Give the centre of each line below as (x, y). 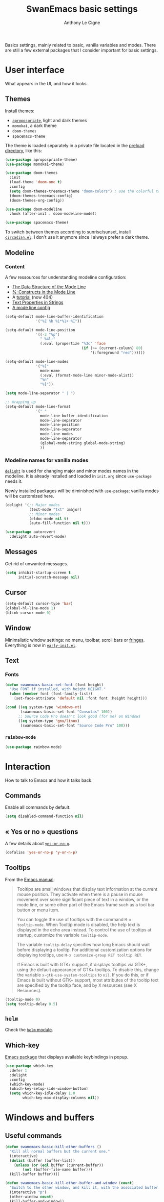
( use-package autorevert (30, 532)
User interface (35, 70)
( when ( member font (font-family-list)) (51, 694)
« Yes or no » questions (41, 832)
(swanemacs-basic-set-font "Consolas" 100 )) (66, 712)
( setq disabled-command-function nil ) (44, 816)
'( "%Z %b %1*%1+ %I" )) (59, 321)
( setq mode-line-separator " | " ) (40, 393)
